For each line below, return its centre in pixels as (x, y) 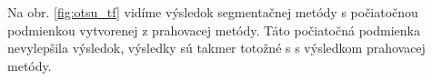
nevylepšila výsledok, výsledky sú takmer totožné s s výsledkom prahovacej (216, 48)
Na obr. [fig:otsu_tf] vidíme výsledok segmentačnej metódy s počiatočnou (213, 12)
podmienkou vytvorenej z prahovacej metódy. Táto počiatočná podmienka (214, 30)
